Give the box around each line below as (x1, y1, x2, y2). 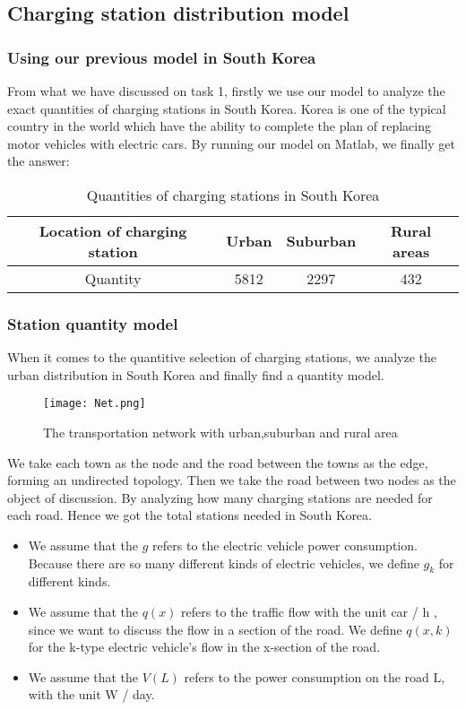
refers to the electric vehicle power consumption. (152, 536, 418, 554)
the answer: (7, 152, 70, 170)
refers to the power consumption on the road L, (184, 667, 445, 686)
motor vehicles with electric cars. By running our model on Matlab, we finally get (7, 134, 455, 152)
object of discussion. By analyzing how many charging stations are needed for (7, 488, 433, 507)
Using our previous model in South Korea (7, 46, 316, 68)
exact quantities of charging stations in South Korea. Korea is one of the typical (7, 99, 446, 117)
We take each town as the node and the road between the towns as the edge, (7, 453, 428, 472)
